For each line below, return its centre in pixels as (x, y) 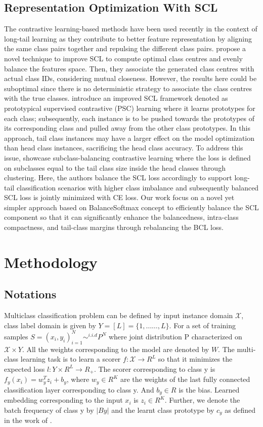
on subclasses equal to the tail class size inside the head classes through (115, 167)
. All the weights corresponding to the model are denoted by (116, 349)
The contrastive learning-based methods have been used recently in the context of (131, 29)
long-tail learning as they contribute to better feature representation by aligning (128, 38)
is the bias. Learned (209, 389)
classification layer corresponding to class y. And (79, 389)
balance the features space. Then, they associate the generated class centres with (129, 68)
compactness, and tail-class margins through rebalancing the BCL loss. (114, 227)
